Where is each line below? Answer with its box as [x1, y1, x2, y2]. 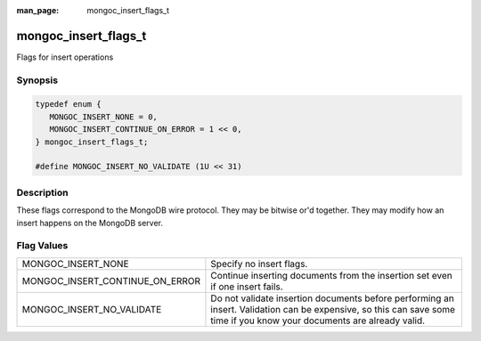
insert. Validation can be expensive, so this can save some [210, 303, 456, 315]
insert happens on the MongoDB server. [16, 217, 164, 228]
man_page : [16, 5, 60, 15]
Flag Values [16, 240, 69, 252]
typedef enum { [35, 99, 102, 110]
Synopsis [16, 74, 58, 86]
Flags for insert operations [16, 52, 114, 62]
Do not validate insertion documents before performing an [210, 292, 454, 304]
